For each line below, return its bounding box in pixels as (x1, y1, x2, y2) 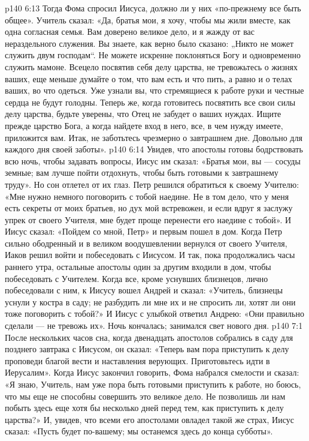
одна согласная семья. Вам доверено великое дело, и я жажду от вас (5, 25, 255, 38)
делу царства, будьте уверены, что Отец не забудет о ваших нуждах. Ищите (5, 107, 281, 120)
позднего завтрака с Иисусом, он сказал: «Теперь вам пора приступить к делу (5, 343, 289, 355)
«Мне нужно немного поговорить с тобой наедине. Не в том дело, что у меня (5, 190, 289, 202)
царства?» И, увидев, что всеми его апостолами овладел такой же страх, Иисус (5, 413, 294, 425)
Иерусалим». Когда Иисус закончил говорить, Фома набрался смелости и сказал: (5, 366, 299, 379)
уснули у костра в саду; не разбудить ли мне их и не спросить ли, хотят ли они (5, 295, 296, 308)
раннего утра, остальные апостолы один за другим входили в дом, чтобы (5, 260, 271, 273)
